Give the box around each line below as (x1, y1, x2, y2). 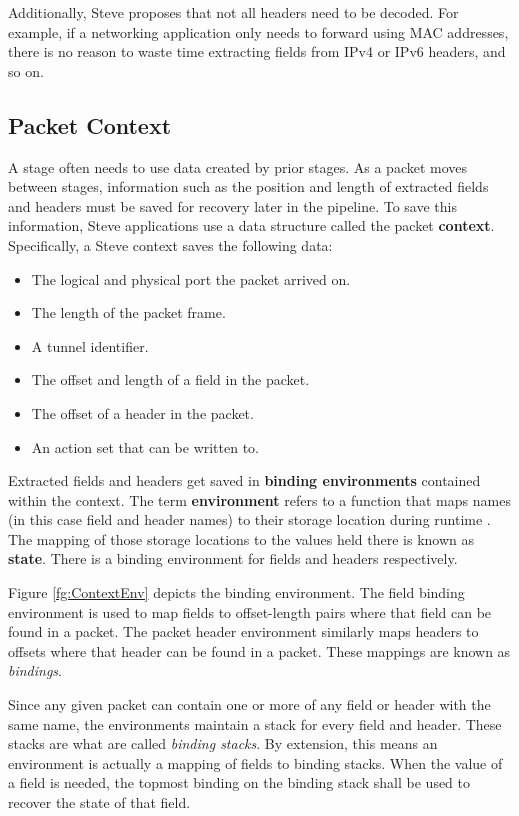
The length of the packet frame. (31, 302, 226, 323)
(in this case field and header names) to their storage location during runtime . (8, 509, 491, 530)
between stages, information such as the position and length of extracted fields (8, 176, 489, 197)
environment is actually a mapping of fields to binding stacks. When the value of (8, 752, 503, 773)
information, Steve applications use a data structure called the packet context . (8, 215, 495, 236)
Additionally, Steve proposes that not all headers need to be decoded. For (8, 2, 459, 22)
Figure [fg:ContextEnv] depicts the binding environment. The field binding (8, 582, 465, 603)
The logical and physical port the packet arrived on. (31, 268, 351, 289)
